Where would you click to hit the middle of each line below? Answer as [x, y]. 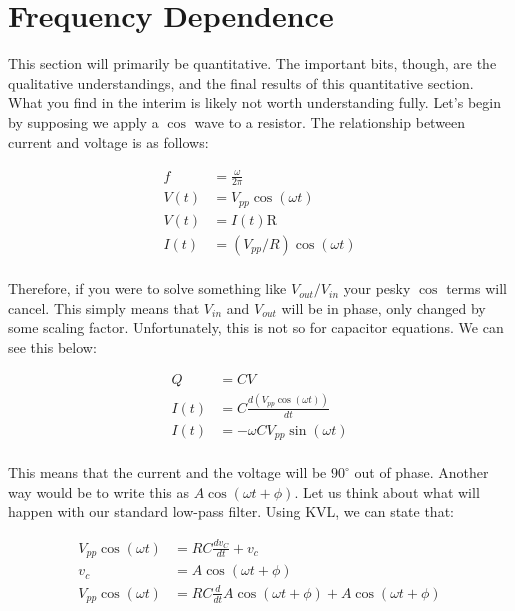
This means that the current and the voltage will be [167, 472]
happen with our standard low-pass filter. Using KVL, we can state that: [231, 511]
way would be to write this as [99, 491]
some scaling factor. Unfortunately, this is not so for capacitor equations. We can [256, 327]
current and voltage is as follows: [108, 141]
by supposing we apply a [83, 121]
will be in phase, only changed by [383, 307]
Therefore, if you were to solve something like [147, 288]
